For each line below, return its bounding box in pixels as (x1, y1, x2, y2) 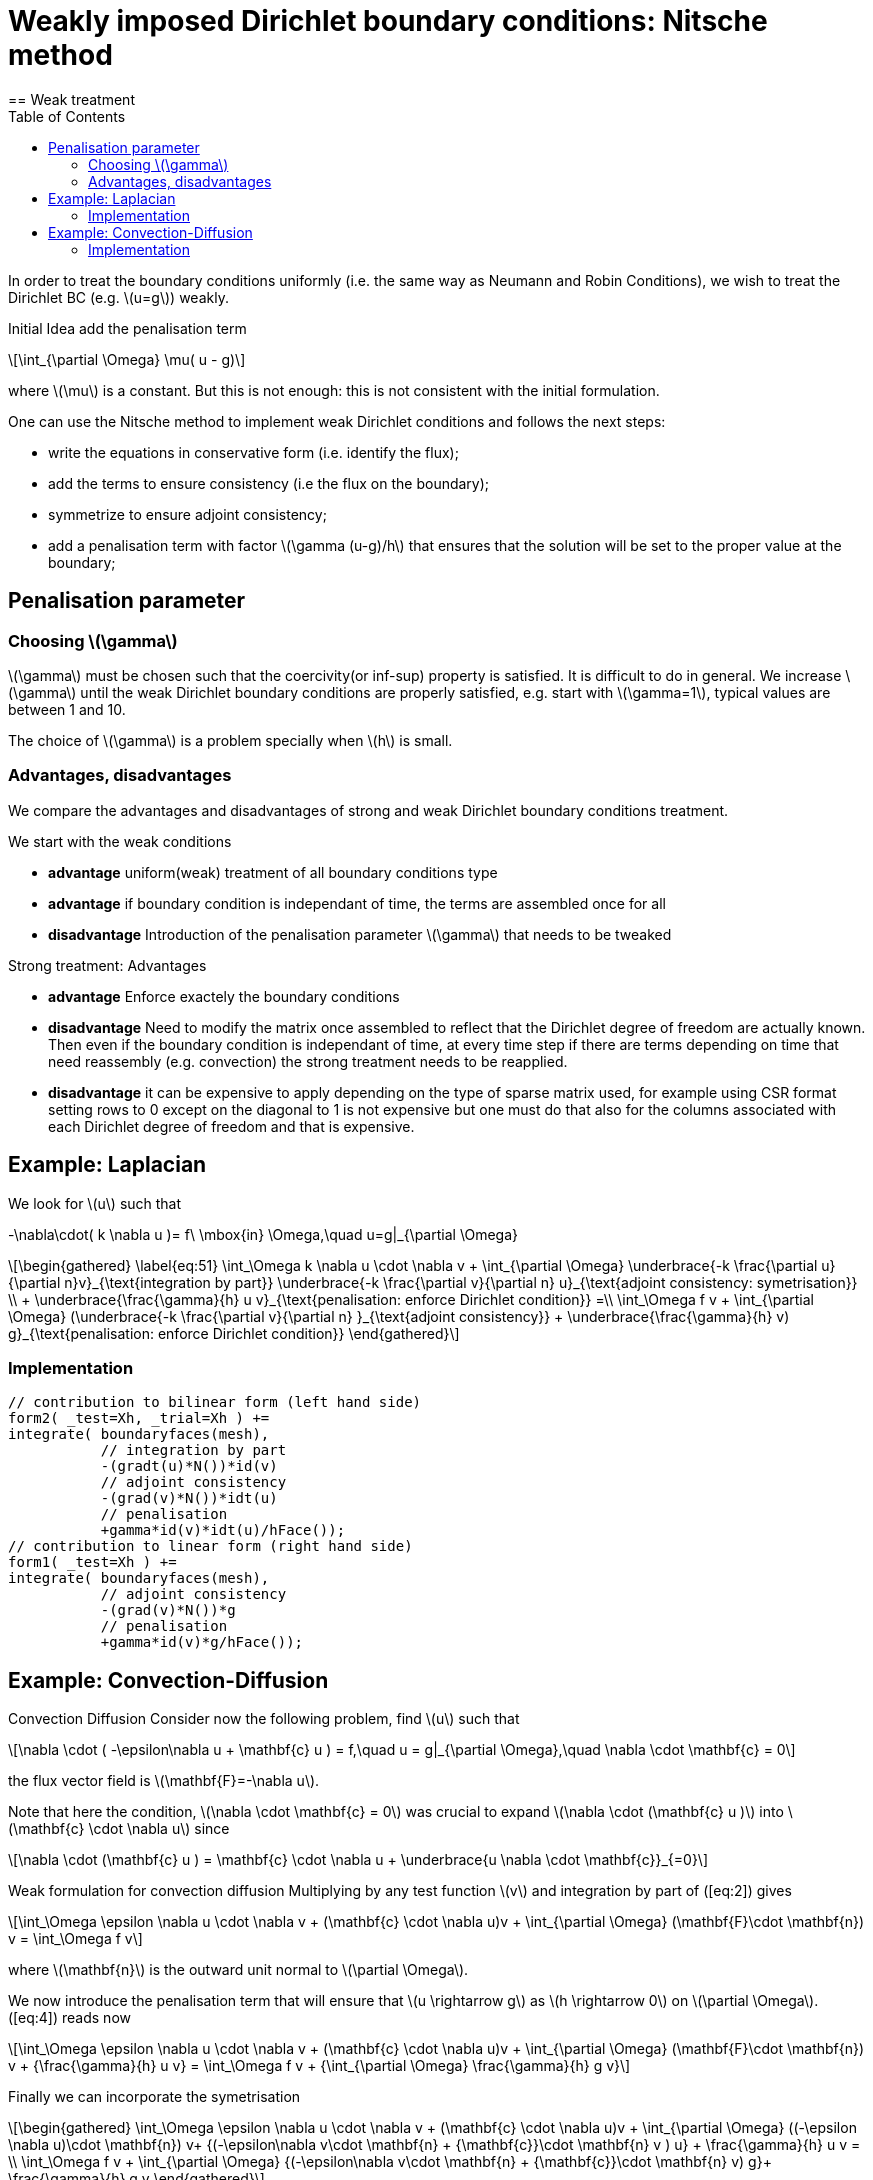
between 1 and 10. (8, 700, 126, 718)
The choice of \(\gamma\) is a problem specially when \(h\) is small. (8, 731, 453, 749)
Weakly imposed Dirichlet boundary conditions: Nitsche (8, 4, 768, 38)
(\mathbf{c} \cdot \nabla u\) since (8, 1820, 230, 1838)
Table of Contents (8, 107, 126, 125)
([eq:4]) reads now (8, 2009, 131, 2027)
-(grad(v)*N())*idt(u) (100, 1490, 278, 1507)
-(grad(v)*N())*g (100, 1602, 236, 1619)
